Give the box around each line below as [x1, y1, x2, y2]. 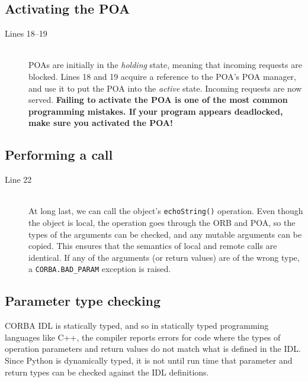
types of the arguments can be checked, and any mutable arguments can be [28, 228, 302, 240]
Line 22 [5, 173, 32, 186]
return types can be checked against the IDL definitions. [5, 365, 209, 378]
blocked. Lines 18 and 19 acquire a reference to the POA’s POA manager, [28, 70, 296, 82]
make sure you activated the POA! [28, 116, 173, 129]
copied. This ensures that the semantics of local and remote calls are [28, 239, 277, 252]
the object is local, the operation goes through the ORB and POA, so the [28, 216, 296, 228]
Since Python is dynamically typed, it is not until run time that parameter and [5, 354, 293, 367]
